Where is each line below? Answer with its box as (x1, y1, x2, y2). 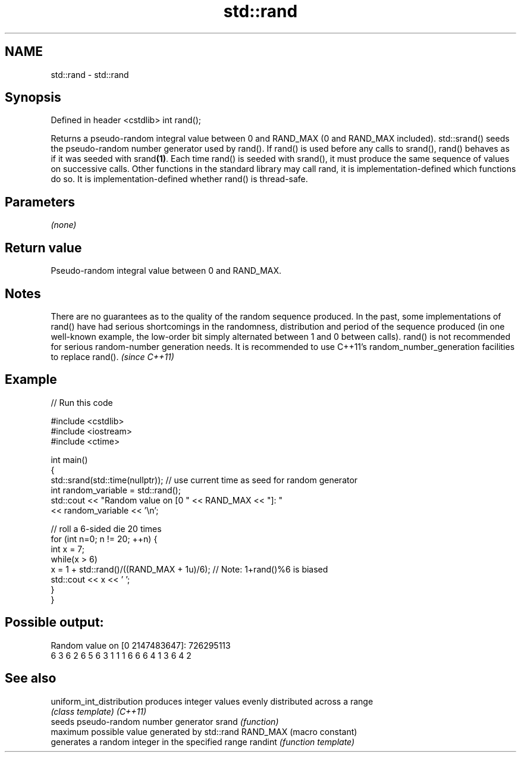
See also (5, 671, 57, 686)
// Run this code (51, 397, 113, 408)
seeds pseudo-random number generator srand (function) (51, 716, 279, 727)
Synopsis (5, 90, 61, 105)
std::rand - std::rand (51, 69, 129, 80)
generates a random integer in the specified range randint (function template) (51, 736, 355, 747)
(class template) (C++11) (51, 706, 147, 717)
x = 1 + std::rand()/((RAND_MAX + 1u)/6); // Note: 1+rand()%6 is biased (51, 564, 328, 574)
